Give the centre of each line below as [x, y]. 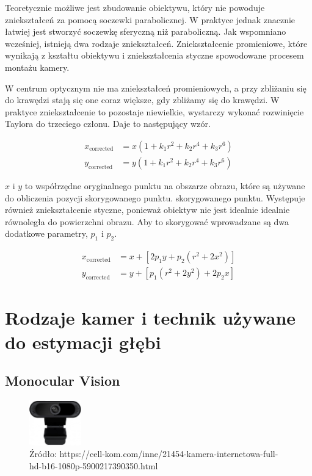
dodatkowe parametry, [46, 233]
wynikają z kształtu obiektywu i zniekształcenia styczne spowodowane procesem [154, 55]
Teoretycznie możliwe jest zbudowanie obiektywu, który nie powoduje [135, 7]
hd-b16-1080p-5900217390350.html [94, 466]
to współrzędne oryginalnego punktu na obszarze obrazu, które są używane [165, 186]
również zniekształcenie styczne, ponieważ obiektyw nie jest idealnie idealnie [147, 210]
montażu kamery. [37, 67]
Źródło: [43, 454]
